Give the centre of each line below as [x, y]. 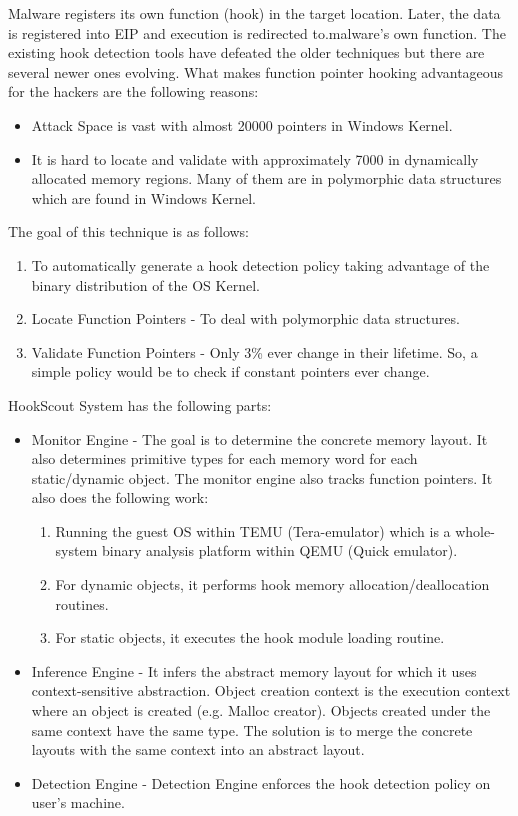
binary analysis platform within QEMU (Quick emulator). [280, 550]
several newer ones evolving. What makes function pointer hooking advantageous [256, 71]
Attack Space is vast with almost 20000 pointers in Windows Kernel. [242, 124]
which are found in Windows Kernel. [143, 197]
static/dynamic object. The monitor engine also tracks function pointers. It [262, 477]
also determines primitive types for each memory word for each [224, 458]
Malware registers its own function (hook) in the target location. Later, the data [254, 13]
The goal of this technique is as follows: [129, 231]
